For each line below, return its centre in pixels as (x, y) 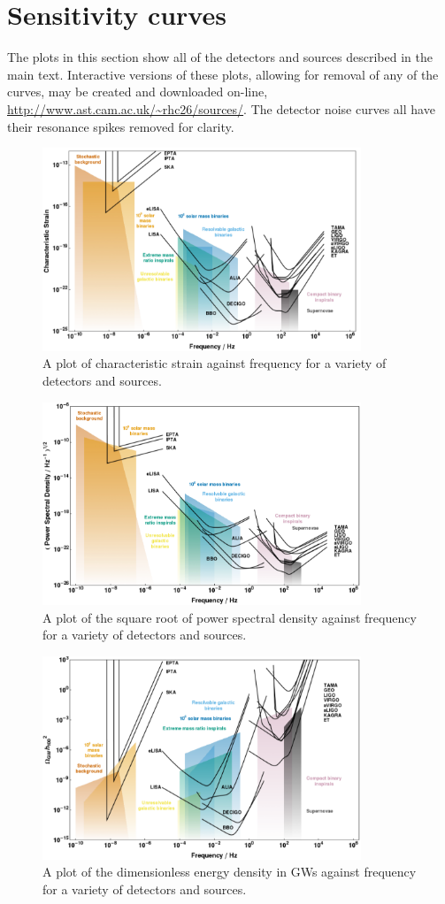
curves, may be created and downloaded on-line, (138, 92)
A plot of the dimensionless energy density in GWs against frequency (230, 872)
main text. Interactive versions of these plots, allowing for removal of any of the (223, 74)
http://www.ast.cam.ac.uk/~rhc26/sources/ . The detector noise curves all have (221, 108)
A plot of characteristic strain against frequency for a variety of (215, 363)
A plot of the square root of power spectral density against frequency (230, 617)
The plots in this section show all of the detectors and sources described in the (220, 57)
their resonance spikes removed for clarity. (121, 126)
